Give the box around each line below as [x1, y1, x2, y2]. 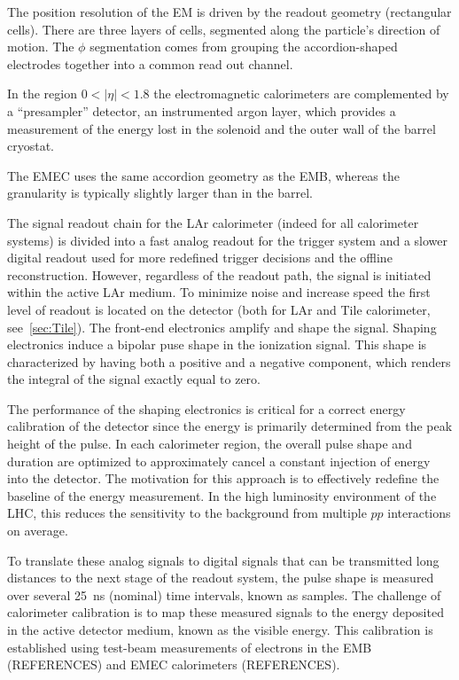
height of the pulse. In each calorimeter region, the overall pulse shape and [7, 434, 412, 453]
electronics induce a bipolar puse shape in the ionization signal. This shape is [7, 335, 427, 354]
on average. [7, 521, 68, 540]
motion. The [7, 37, 74, 56]
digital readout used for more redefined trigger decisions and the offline [7, 248, 393, 267]
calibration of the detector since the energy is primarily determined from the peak [7, 417, 453, 435]
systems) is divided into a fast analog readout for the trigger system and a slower [7, 231, 447, 249]
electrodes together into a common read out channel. [7, 54, 293, 73]
